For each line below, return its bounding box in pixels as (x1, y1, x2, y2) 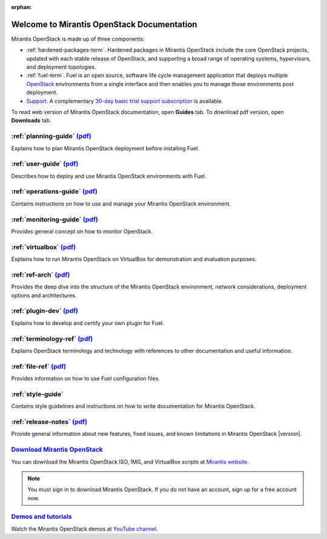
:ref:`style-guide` (11, 390, 64, 398)
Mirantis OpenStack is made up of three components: (11, 35, 145, 42)
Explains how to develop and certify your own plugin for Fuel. (11, 319, 164, 327)
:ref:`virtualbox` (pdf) (11, 243, 76, 251)
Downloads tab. (11, 117, 51, 124)
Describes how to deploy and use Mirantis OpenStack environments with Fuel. (11, 172, 206, 179)
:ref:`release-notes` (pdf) (11, 417, 88, 426)
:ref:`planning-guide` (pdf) (11, 132, 92, 141)
